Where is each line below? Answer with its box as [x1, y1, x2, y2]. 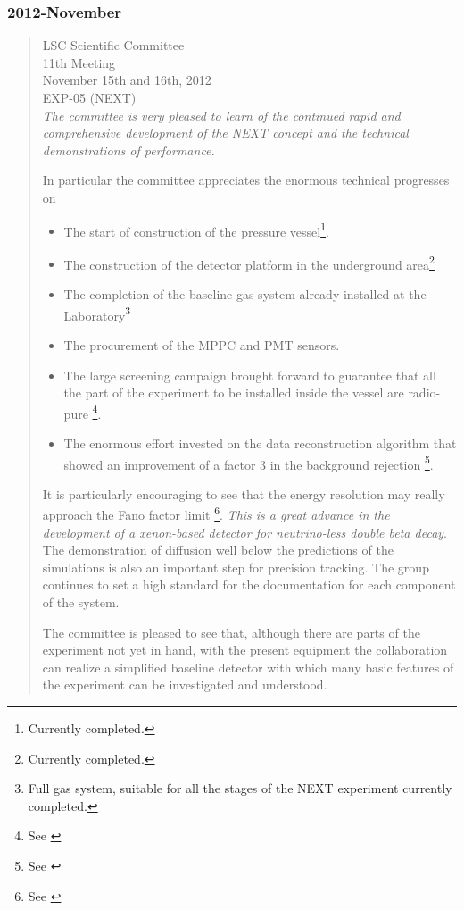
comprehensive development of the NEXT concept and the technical [42, 123, 409, 142]
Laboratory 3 [63, 303, 131, 324]
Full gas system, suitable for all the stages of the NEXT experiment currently [28, 779, 452, 797]
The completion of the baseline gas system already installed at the [63, 285, 427, 304]
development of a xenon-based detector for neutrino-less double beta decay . [42, 522, 448, 541]
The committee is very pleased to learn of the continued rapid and [42, 105, 401, 124]
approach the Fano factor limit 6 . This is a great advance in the [42, 503, 390, 524]
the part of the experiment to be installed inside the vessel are [63, 383, 404, 402]
